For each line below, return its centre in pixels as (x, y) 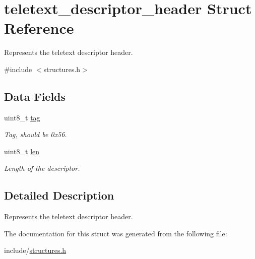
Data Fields (35, 96)
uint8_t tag (22, 117)
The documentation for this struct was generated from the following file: (116, 233)
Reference (39, 28)
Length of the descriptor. (42, 168)
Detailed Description (59, 195)
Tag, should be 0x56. (36, 134)
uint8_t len (22, 151)
